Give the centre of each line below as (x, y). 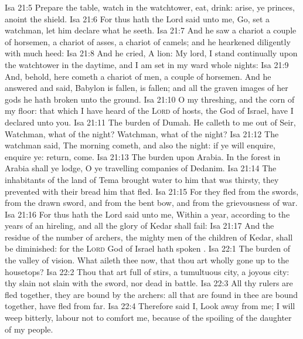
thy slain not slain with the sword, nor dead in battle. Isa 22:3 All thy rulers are (149, 283)
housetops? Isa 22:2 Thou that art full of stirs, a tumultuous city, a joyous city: (147, 271)
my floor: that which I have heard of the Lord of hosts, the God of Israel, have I (149, 111)
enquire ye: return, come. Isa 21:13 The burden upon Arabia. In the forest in (143, 156)
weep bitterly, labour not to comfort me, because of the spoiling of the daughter (148, 318)
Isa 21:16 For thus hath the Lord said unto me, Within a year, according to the (147, 214)
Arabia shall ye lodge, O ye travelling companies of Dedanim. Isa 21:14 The (141, 168)
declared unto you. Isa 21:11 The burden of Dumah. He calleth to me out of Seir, (150, 122)
